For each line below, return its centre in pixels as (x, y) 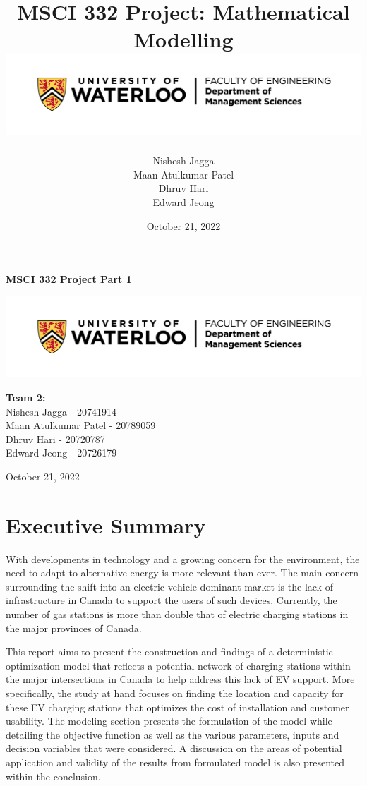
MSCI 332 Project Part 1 (69, 279)
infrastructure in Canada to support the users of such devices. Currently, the (172, 600)
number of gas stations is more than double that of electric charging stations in (177, 614)
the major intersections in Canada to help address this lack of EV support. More (180, 679)
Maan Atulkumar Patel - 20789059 (81, 425)
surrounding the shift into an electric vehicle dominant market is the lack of (169, 586)
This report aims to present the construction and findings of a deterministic (169, 652)
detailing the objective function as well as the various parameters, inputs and (173, 734)
